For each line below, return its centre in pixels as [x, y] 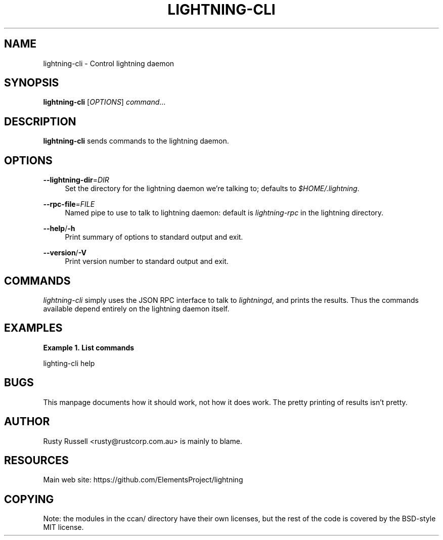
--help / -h [59, 229]
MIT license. [63, 527]
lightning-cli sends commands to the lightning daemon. [136, 141]
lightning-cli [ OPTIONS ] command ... [104, 102]
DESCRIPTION [40, 121]
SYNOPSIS [32, 83]
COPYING [29, 499]
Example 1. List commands [89, 347]
